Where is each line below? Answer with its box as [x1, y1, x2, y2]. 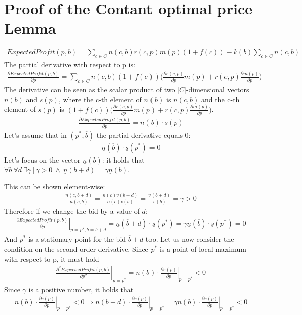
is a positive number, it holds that [28, 284, 134, 295]
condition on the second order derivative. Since [4, 244, 148, 254]
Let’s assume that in [4, 129, 67, 140]
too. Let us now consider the [145, 233, 234, 244]
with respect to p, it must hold [4, 253, 99, 264]
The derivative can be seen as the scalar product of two [4, 84, 175, 94]
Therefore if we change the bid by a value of [4, 206, 140, 216]
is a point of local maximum [159, 244, 246, 254]
